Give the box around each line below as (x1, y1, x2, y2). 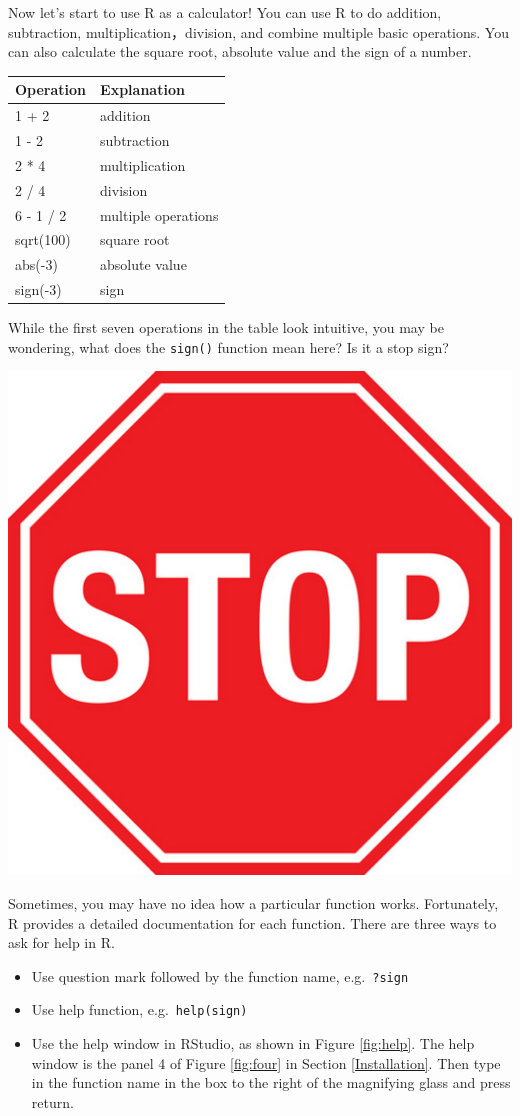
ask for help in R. (8, 932, 115, 953)
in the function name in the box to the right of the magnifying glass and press (31, 1072, 511, 1093)
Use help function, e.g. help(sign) (31, 999, 248, 1020)
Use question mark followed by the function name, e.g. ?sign (31, 965, 409, 986)
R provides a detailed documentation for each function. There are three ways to (8, 912, 497, 933)
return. (31, 1091, 74, 1112)
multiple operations (100, 204, 219, 225)
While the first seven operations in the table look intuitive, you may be (8, 317, 444, 338)
